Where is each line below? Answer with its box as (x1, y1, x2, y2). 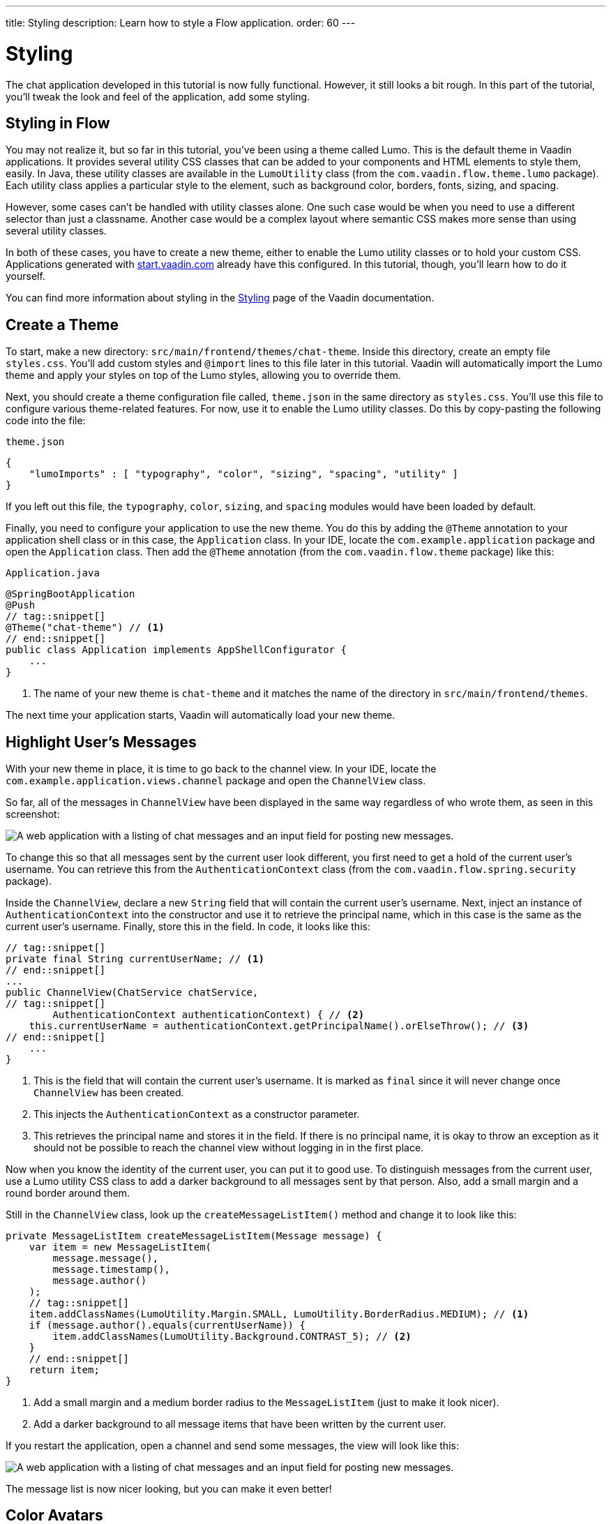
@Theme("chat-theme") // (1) (6, 622, 165, 634)
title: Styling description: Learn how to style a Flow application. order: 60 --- (6, 17, 356, 29)
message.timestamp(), (52, 1264, 171, 1276)
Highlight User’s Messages (6, 733, 197, 751)
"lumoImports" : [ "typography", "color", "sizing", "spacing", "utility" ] (29, 468, 459, 480)
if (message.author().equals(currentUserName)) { (29, 1320, 305, 1331)
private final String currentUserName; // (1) (6, 953, 264, 965)
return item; (29, 1364, 100, 1376)
